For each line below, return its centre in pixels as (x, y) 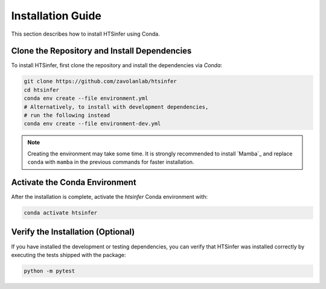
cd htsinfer (42, 90)
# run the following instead (67, 115)
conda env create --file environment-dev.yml (92, 124)
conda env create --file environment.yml (86, 99)
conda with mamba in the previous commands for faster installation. (111, 162)
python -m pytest (50, 271)
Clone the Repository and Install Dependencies (101, 51)
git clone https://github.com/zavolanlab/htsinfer (101, 81)
